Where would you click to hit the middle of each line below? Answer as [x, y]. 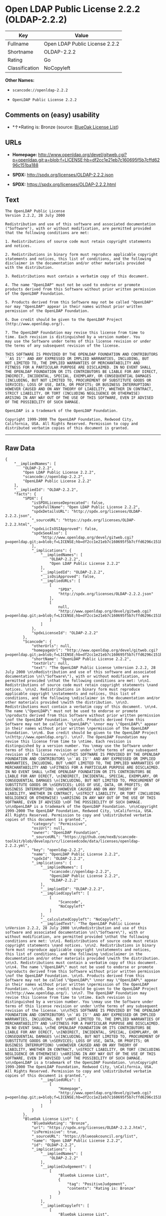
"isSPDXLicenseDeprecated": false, [68, 503]
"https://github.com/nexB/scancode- [100, 837]
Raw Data [20, 448]
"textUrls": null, [50, 664]
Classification [23, 68]
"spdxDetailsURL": [50, 512]
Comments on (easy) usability [52, 115]
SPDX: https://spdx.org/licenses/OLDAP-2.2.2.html [64, 184]
